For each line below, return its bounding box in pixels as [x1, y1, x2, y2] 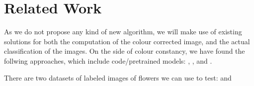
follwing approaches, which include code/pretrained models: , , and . [4, 55, 212, 66]
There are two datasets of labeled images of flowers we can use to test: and [4, 72, 232, 83]
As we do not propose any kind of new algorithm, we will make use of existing [4, 26, 242, 37]
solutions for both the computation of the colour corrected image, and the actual [4, 36, 250, 46]
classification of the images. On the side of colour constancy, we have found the [4, 46, 245, 56]
